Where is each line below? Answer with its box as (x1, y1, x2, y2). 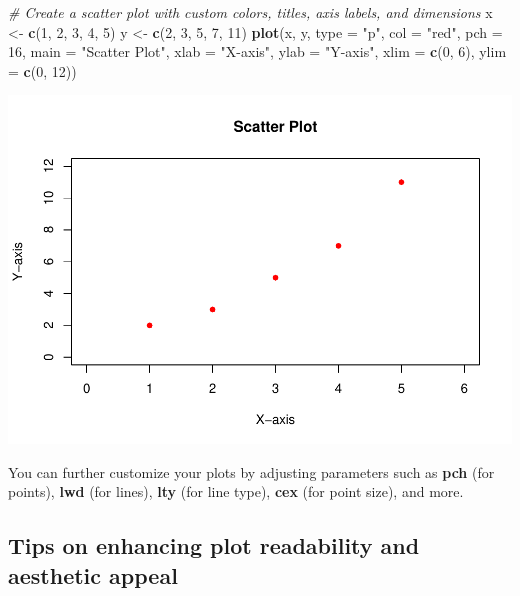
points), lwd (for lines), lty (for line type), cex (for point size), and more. (8, 481, 464, 502)
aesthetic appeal (8, 559, 178, 590)
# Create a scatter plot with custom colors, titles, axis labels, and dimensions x (8, 2, 493, 22)
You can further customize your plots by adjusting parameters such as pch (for (8, 461, 495, 482)
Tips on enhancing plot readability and (8, 530, 420, 561)
